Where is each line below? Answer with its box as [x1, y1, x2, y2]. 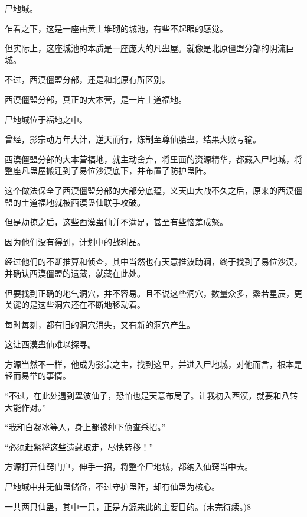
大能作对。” [5, 401, 46, 413]
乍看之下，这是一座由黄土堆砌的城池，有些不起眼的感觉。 [5, 22, 228, 34]
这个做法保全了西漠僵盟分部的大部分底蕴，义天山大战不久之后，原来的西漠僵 [5, 184, 302, 196]
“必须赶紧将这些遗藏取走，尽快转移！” [5, 440, 153, 453]
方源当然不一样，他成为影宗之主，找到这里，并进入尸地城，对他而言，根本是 [5, 357, 302, 370]
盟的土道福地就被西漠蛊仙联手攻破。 [5, 196, 145, 208]
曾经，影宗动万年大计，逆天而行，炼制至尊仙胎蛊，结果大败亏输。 [5, 133, 261, 145]
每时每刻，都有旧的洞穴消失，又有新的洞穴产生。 [5, 318, 195, 330]
